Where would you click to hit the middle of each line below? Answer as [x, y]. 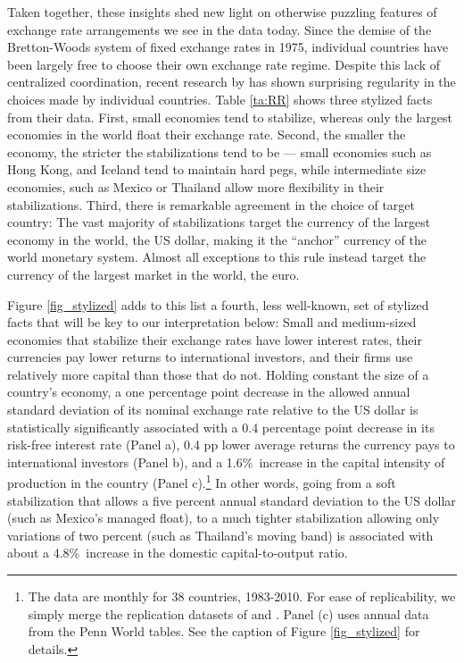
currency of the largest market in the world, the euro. [153, 274]
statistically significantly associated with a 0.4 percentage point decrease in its [221, 427]
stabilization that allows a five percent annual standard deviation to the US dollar [232, 500]
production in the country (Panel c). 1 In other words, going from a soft [202, 482]
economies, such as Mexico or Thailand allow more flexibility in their [196, 186]
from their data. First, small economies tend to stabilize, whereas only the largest [230, 117]
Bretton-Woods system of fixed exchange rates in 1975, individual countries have [228, 47]
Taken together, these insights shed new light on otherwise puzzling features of [222, 12]
